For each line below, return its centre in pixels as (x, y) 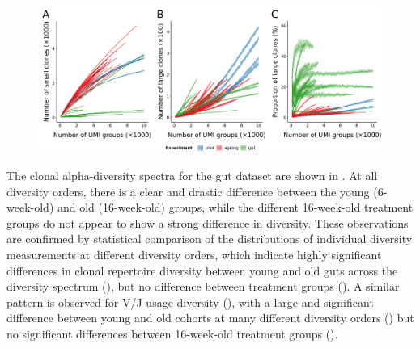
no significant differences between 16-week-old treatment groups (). (172, 333)
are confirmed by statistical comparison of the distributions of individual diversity (210, 239)
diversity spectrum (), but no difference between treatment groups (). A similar (203, 286)
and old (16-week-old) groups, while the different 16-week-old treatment (235, 207)
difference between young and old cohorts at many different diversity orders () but (210, 318)
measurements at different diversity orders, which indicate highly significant (194, 254)
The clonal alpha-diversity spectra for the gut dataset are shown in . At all (192, 175)
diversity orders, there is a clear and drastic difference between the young (188, 191)
